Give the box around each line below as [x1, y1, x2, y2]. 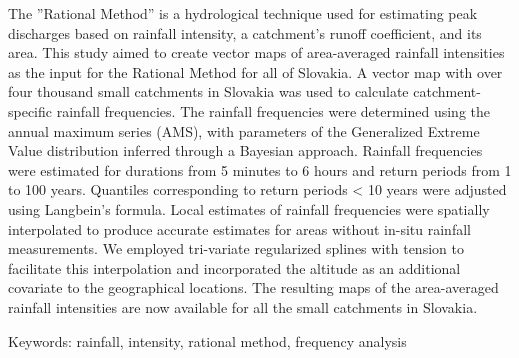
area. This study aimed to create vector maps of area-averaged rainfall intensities [8, 42, 505, 63]
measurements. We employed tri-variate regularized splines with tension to [8, 238, 464, 259]
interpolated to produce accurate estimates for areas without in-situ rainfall [8, 218, 471, 239]
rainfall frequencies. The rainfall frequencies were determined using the [56, 100, 490, 121]
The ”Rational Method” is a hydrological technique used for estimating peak [8, 3, 478, 23]
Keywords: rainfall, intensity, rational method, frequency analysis [8, 330, 407, 351]
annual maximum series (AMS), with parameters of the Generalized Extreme [8, 120, 480, 141]
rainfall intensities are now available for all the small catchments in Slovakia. [8, 296, 478, 317]
